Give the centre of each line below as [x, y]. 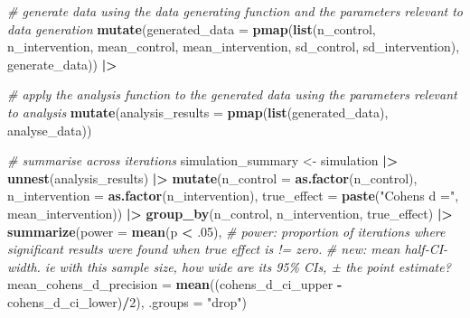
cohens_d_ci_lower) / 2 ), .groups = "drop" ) [127, 301]
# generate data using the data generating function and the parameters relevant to [235, 11]
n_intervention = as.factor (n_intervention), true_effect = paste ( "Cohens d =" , [233, 196]
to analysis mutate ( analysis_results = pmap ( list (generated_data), [198, 112]
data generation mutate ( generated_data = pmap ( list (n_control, [192, 28]
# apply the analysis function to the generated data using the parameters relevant [232, 94]
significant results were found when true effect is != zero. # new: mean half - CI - [228, 249]
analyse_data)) [50, 130]
